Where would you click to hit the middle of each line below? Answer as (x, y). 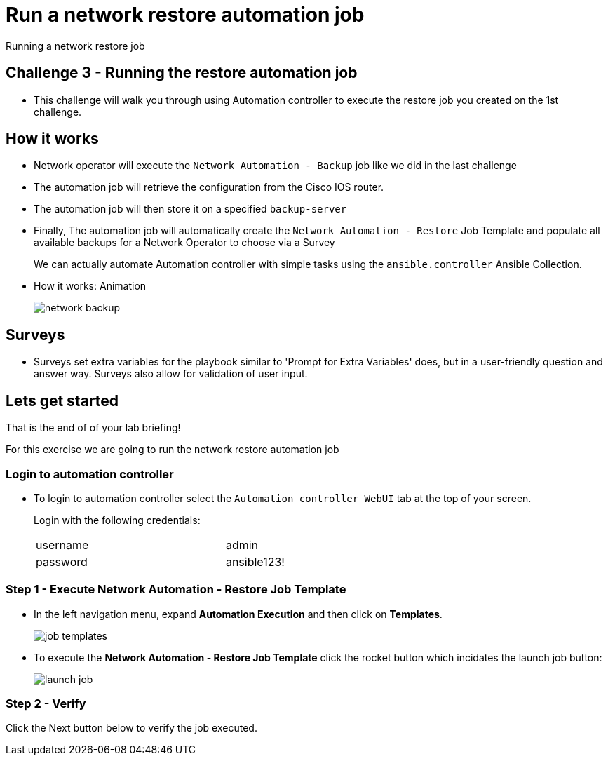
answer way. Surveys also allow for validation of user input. (171, 374)
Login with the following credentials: (117, 520)
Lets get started (62, 400)
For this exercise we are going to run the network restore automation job (173, 450)
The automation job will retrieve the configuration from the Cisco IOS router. (209, 187)
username (62, 545)
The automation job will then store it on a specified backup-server (190, 209)
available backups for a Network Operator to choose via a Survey (184, 243)
